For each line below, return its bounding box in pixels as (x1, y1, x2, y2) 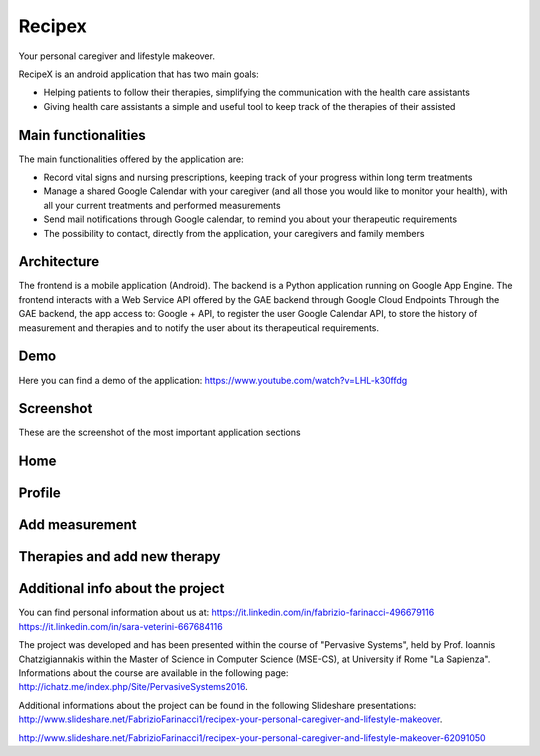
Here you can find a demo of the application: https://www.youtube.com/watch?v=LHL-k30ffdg (18, 374, 408, 386)
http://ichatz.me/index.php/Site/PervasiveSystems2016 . (18, 681, 249, 693)
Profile (18, 485, 61, 502)
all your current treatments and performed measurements (43, 199, 281, 211)
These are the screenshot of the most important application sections (18, 426, 301, 439)
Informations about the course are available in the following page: (18, 667, 289, 679)
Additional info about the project (18, 580, 225, 597)
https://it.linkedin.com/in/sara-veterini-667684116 (18, 620, 224, 632)
